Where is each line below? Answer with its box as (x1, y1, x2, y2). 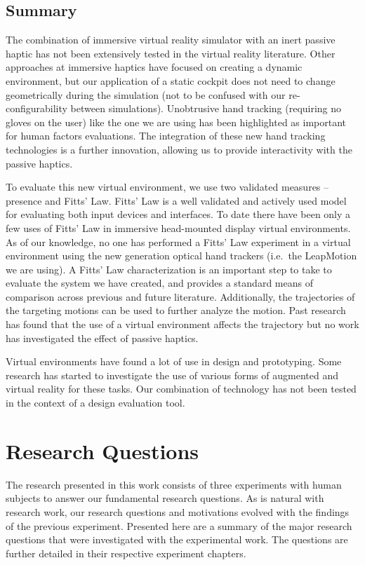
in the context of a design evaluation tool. (6, 395, 185, 410)
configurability (6, 101, 67, 116)
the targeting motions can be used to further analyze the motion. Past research (6, 303, 346, 318)
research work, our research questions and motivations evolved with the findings (6, 504, 350, 519)
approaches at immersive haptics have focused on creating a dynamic (6, 60, 303, 74)
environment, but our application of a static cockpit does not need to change (6, 73, 336, 88)
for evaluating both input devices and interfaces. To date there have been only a (6, 207, 351, 222)
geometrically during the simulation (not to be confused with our (6, 87, 286, 102)
